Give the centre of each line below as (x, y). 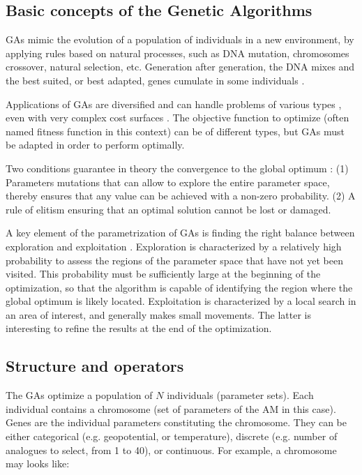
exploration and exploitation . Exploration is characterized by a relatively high (174, 246)
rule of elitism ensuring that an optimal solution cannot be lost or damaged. (168, 209)
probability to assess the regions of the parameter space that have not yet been (174, 260)
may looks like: (38, 463)
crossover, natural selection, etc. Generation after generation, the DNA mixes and (180, 67)
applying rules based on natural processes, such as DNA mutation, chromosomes (178, 53)
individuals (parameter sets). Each (240, 395)
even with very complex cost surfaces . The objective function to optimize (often (178, 118)
